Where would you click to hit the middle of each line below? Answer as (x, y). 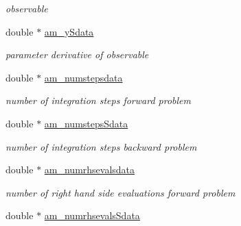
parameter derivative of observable (77, 54)
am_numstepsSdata (86, 123)
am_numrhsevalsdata (90, 169)
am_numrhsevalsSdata (92, 215)
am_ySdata (69, 31)
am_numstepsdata (83, 77)
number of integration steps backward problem (101, 146)
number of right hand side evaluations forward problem (120, 192)
